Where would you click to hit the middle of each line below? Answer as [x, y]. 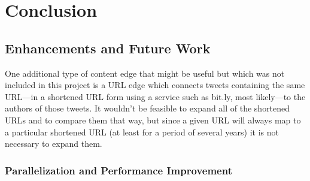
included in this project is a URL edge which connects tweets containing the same [155, 85]
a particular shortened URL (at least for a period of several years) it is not [142, 132]
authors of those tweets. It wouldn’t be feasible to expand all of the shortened [148, 108]
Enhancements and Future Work [108, 48]
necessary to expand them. [54, 144]
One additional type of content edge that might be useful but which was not [145, 73]
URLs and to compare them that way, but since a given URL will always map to [153, 120]
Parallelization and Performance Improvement [118, 170]
